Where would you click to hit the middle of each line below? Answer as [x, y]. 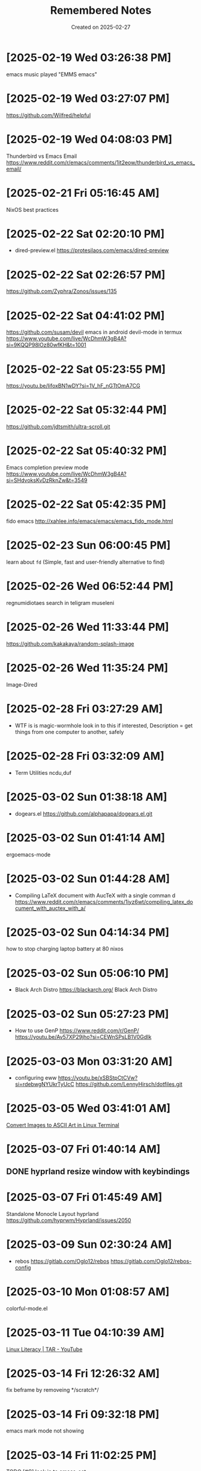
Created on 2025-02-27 [101, 27]
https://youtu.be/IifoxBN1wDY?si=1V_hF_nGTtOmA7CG [73, 386]
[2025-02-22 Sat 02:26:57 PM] [86, 275]
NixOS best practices [32, 209]
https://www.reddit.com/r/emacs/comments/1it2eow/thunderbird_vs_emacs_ [100, 162]
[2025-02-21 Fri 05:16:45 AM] [83, 193]
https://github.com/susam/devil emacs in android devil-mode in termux [94, 332]
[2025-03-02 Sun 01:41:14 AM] [86, 838]
